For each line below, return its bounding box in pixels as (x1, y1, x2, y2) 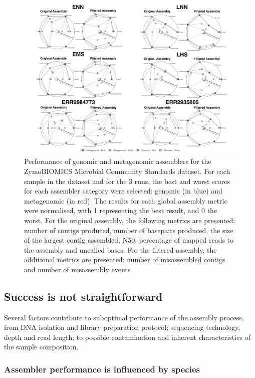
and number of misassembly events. (24, 264, 133, 274)
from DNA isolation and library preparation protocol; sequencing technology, (4, 322, 240, 332)
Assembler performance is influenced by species (4, 363, 200, 375)
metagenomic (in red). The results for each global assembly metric (24, 195, 227, 206)
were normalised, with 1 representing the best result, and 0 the (24, 205, 217, 216)
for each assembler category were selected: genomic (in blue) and (24, 185, 222, 196)
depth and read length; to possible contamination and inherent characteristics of (4, 331, 250, 342)
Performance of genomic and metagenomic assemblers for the (24, 156, 211, 166)
